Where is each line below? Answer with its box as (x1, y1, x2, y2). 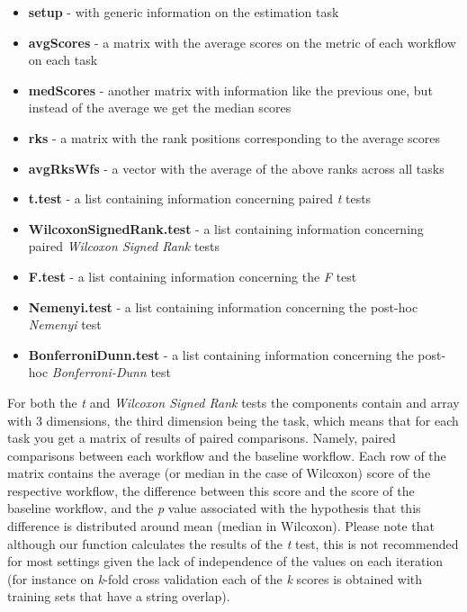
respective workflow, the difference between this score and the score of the (7, 481, 415, 499)
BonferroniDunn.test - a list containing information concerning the (28, 345, 414, 364)
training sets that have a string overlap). (7, 587, 230, 606)
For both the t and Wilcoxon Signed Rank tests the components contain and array (7, 392, 460, 411)
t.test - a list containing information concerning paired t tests (28, 189, 372, 208)
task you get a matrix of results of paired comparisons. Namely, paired (7, 428, 396, 447)
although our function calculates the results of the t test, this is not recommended (7, 534, 459, 553)
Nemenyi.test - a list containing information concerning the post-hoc (28, 297, 418, 316)
